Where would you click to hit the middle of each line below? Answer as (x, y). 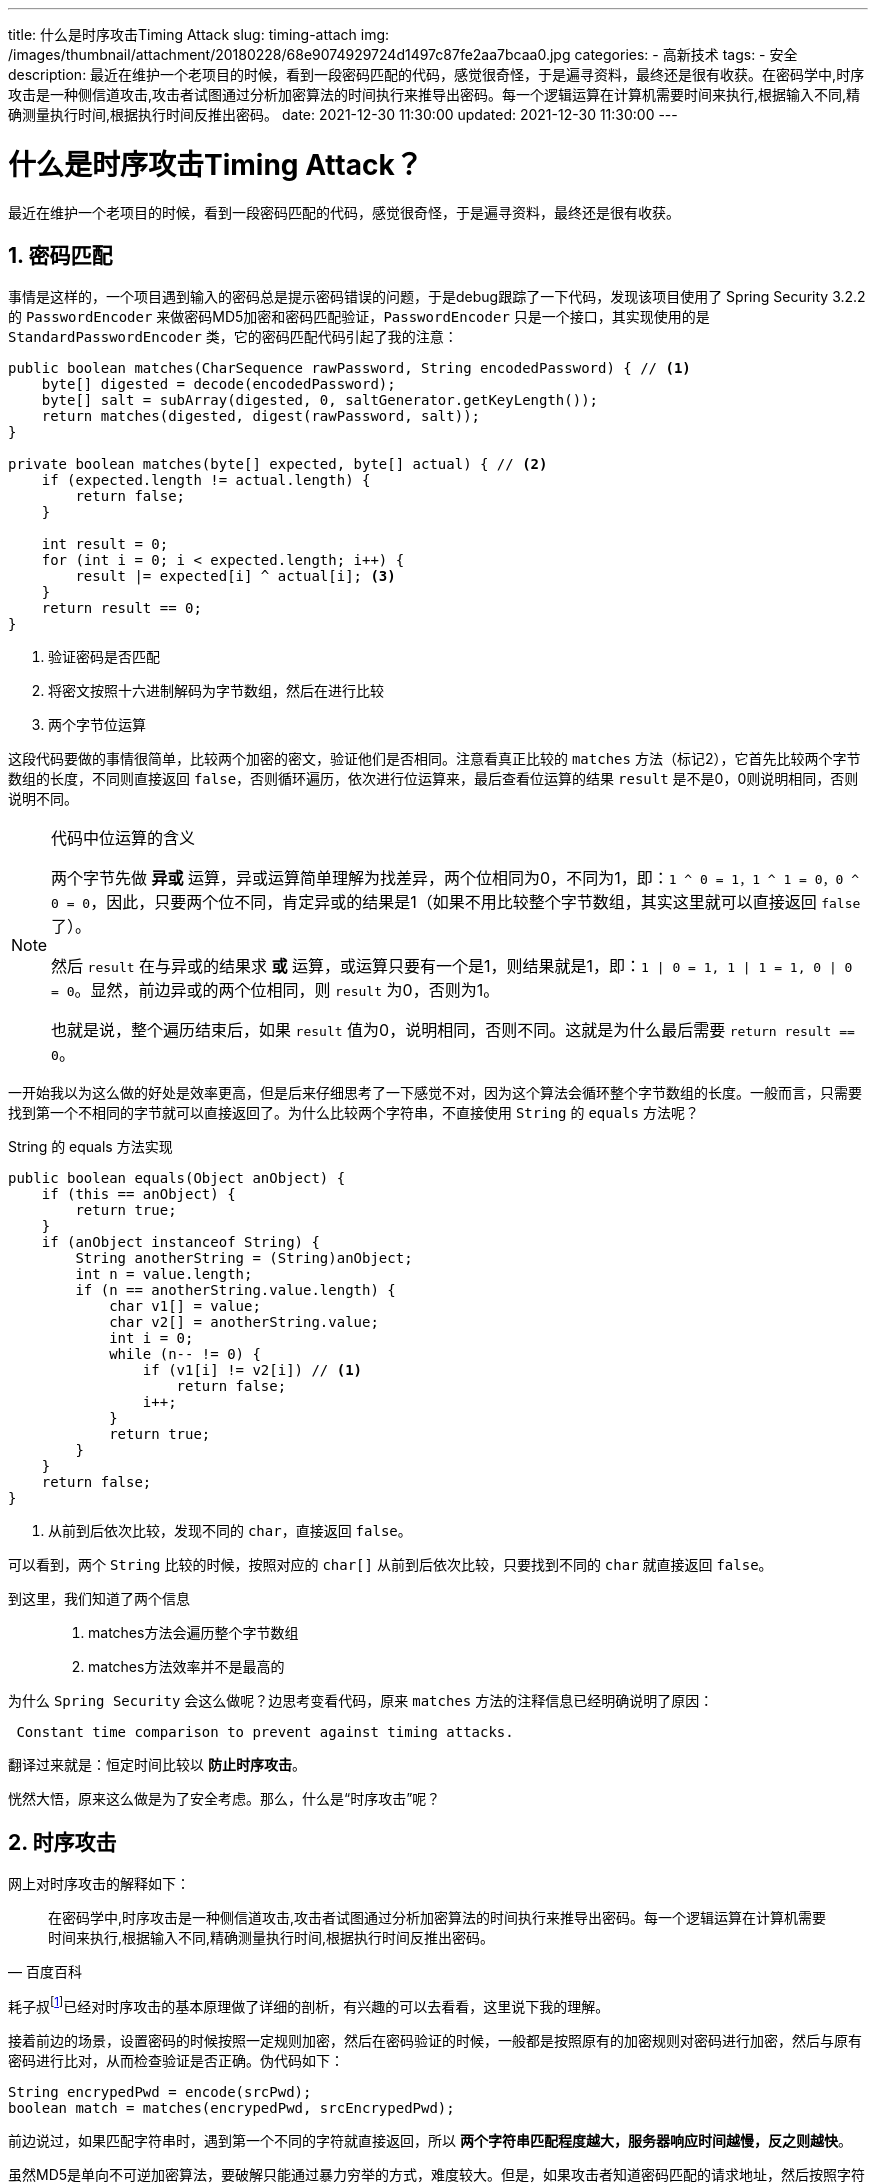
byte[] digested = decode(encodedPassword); (218, 384)
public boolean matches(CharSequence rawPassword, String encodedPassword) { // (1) (349, 368)
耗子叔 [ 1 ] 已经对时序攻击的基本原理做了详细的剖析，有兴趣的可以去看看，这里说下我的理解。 (309, 2005)
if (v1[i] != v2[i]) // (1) (252, 1370)
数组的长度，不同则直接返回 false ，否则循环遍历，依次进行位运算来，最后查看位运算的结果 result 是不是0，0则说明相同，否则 (433, 779)
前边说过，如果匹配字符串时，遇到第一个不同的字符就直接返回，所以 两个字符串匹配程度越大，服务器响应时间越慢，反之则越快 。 (430, 2140)
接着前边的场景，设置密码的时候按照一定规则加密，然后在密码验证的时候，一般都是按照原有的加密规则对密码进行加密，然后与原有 (435, 2040)
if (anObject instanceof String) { (180, 1242)
